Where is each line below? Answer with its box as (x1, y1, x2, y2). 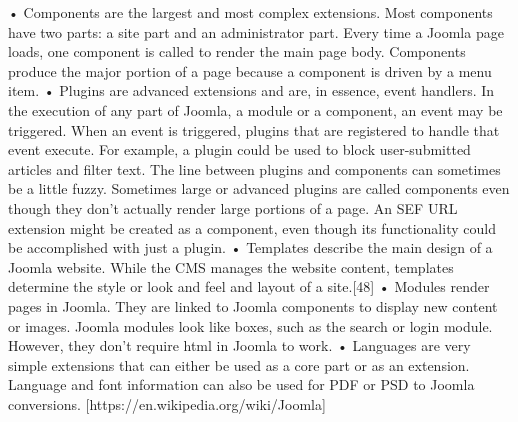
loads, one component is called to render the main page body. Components (8, 41, 466, 62)
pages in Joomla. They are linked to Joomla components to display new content (8, 295, 498, 316)
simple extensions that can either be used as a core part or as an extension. (8, 354, 470, 375)
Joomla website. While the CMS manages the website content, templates (8, 256, 454, 277)
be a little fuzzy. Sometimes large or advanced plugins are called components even (8, 178, 510, 199)
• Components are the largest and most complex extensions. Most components (8, 2, 493, 22)
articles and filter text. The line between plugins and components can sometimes (8, 158, 501, 179)
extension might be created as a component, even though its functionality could (8, 217, 496, 238)
